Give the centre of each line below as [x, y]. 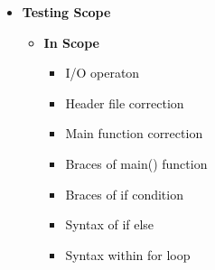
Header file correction [125, 102]
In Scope [71, 42]
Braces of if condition [124, 194]
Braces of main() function [136, 163]
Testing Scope [66, 12]
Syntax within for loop [128, 254]
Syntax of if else [110, 224]
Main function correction [134, 133]
